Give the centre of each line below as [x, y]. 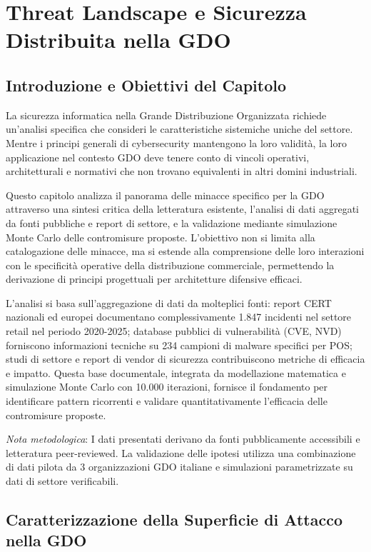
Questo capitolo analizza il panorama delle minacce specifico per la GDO [165, 195]
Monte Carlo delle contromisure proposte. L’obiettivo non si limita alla [161, 237]
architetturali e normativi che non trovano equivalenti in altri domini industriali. [182, 171]
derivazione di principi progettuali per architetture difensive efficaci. [154, 279]
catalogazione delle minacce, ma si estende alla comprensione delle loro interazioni [185, 251]
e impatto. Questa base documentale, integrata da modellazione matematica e [176, 372]
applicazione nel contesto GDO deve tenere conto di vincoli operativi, [158, 157]
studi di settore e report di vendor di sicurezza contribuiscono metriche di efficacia [185, 359]
